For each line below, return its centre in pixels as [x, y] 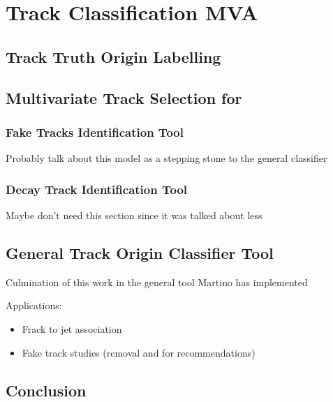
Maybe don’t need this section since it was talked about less [134, 215]
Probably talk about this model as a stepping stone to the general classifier [166, 158]
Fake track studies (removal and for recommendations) [139, 352]
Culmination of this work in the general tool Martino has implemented [157, 282]
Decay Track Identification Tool [97, 189]
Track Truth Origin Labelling [113, 56]
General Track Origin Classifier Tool [140, 252]
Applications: [34, 305]
